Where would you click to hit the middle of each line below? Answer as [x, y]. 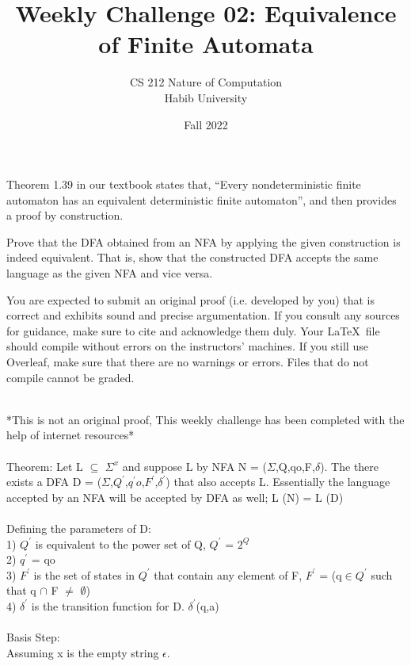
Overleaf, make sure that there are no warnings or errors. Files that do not [188, 362]
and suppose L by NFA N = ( [194, 466]
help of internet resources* [70, 435]
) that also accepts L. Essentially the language [278, 482]
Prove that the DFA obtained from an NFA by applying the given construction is [204, 241]
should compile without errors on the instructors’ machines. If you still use [187, 346]
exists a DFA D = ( [54, 482]
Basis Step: [33, 637]
